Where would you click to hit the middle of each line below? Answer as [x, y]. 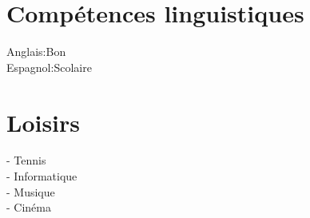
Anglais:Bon [36, 52]
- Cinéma [29, 207]
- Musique [31, 191]
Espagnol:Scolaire [49, 67]
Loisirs [44, 122]
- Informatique [42, 176]
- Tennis [26, 160]
